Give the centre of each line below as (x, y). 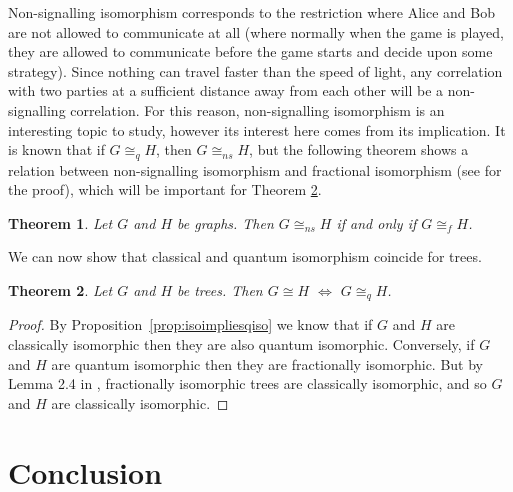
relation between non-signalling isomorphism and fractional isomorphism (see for (255, 169)
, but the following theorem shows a (359, 149)
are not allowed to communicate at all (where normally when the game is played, (256, 31)
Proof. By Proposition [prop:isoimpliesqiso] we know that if (190, 324)
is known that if (56, 149)
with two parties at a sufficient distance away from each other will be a (226, 90)
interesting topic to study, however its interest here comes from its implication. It (257, 129)
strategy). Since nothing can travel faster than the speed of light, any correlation (255, 70)
